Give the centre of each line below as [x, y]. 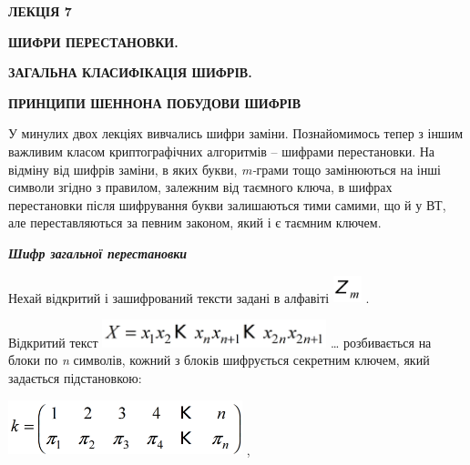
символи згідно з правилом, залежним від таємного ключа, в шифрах [200, 187]
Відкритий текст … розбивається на [220, 342]
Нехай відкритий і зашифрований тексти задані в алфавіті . [189, 297]
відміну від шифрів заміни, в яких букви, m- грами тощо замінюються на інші [225, 169]
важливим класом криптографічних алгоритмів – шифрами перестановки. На [222, 151]
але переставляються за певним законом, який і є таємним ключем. [195, 222]
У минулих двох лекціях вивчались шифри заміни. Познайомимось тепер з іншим [236, 133]
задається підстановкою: [75, 378]
